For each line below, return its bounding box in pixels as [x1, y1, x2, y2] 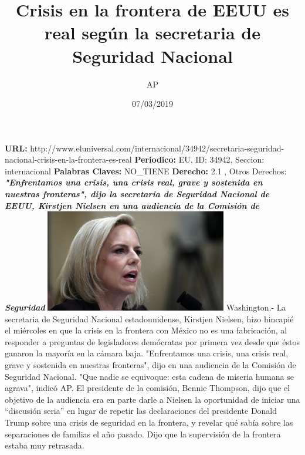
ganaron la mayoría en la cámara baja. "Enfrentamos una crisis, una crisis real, [5, 347, 289, 359]
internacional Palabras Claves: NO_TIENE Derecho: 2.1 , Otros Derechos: [5, 164, 287, 177]
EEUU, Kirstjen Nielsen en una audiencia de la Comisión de [5, 199, 260, 211]
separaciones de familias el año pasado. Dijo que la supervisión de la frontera [5, 427, 281, 440]
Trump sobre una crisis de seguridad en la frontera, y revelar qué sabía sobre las [5, 416, 293, 428]
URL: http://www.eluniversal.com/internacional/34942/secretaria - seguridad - [5, 141, 284, 154]
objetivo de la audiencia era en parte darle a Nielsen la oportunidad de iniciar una [5, 393, 300, 405]
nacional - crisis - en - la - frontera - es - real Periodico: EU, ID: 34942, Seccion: [5, 153, 265, 166]
